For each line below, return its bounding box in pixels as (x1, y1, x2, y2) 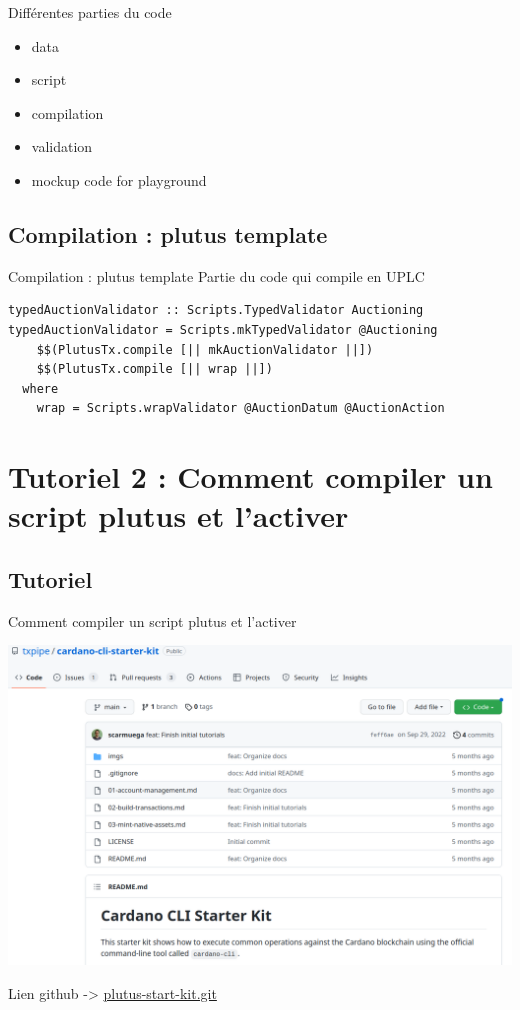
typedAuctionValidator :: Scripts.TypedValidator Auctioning (8, 303, 424, 318)
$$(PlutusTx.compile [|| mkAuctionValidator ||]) (36, 342, 374, 357)
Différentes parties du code (8, 2, 172, 22)
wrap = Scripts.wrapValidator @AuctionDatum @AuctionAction (36, 401, 445, 416)
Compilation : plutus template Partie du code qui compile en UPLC (8, 265, 425, 286)
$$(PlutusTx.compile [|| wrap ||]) (36, 362, 273, 377)
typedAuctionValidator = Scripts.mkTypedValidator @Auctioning (8, 322, 438, 337)
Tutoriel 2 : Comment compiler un (8, 456, 493, 497)
